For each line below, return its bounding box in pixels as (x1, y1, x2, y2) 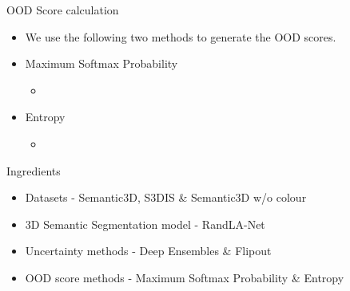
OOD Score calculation (6, 2, 119, 18)
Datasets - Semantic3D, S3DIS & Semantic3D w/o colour (25, 189, 307, 206)
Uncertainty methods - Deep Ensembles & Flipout (25, 242, 272, 259)
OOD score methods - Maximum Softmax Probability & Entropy (25, 269, 344, 285)
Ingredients (6, 162, 61, 179)
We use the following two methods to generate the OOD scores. (25, 28, 336, 45)
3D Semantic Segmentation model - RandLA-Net (25, 215, 265, 232)
